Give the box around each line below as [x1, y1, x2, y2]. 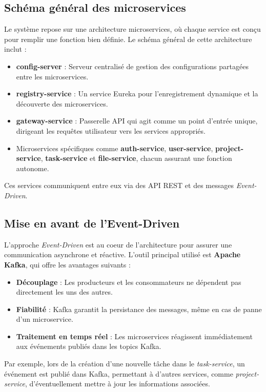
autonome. [16, 162, 49, 173]
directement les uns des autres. [16, 286, 113, 297]
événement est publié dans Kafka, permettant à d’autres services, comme [4, 368, 233, 379]
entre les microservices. [16, 71, 89, 81]
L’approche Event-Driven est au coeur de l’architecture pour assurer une [4, 239, 232, 250]
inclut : [4, 44, 27, 54]
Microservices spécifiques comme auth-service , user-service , [16, 142, 213, 153]
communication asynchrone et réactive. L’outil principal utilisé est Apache [4, 249, 241, 260]
